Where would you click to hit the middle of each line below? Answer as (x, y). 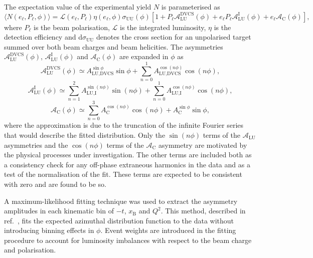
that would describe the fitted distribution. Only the (85, 135)
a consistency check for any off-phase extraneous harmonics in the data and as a (127, 164)
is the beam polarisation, (72, 27)
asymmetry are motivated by (203, 145)
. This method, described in (203, 211)
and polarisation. (30, 250)
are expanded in (144, 56)
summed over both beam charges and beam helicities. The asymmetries (114, 46)
